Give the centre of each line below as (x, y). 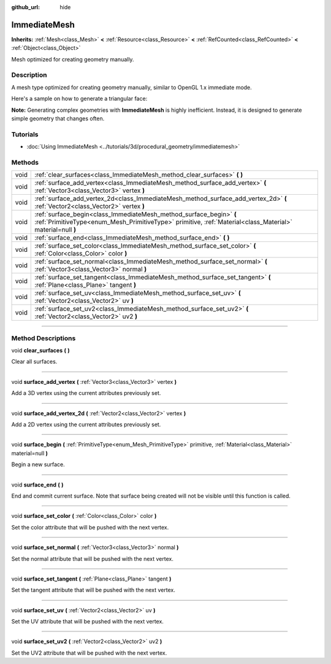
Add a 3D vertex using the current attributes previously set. (86, 393)
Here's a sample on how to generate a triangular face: (79, 99)
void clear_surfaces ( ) (40, 351)
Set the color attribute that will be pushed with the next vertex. (90, 527)
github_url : (25, 7)
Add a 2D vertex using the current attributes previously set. (86, 424)
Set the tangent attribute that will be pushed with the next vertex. (93, 590)
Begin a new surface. (38, 464)
